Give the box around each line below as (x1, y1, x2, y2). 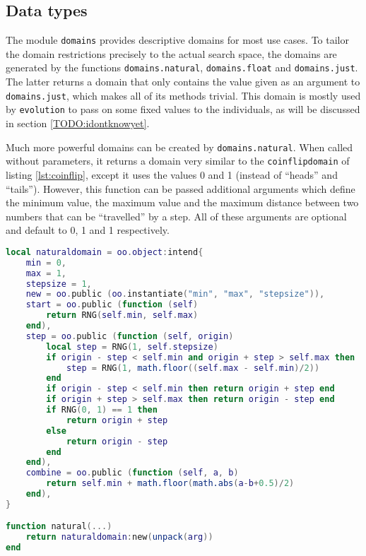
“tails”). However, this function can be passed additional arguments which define (6, 181, 355, 196)
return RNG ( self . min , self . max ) (46, 310, 199, 321)
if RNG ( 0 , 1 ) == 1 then (46, 405, 158, 415)
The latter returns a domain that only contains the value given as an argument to (6, 74, 360, 89)
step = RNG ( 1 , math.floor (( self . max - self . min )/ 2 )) (66, 362, 320, 373)
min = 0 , (25, 257, 66, 268)
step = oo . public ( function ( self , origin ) (25, 331, 234, 341)
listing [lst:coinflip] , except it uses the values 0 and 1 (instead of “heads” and (6, 167, 338, 182)
